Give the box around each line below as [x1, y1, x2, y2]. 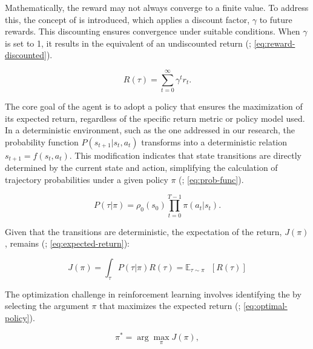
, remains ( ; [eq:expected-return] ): [5, 237, 130, 250]
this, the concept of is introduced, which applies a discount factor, [5, 13, 250, 25]
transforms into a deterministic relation [141, 135, 288, 148]
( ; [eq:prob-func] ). [179, 173, 244, 185]
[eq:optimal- [243, 299, 288, 312]
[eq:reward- [254, 36, 295, 49]
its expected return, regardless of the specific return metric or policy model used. [5, 111, 305, 124]
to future [259, 13, 292, 25]
